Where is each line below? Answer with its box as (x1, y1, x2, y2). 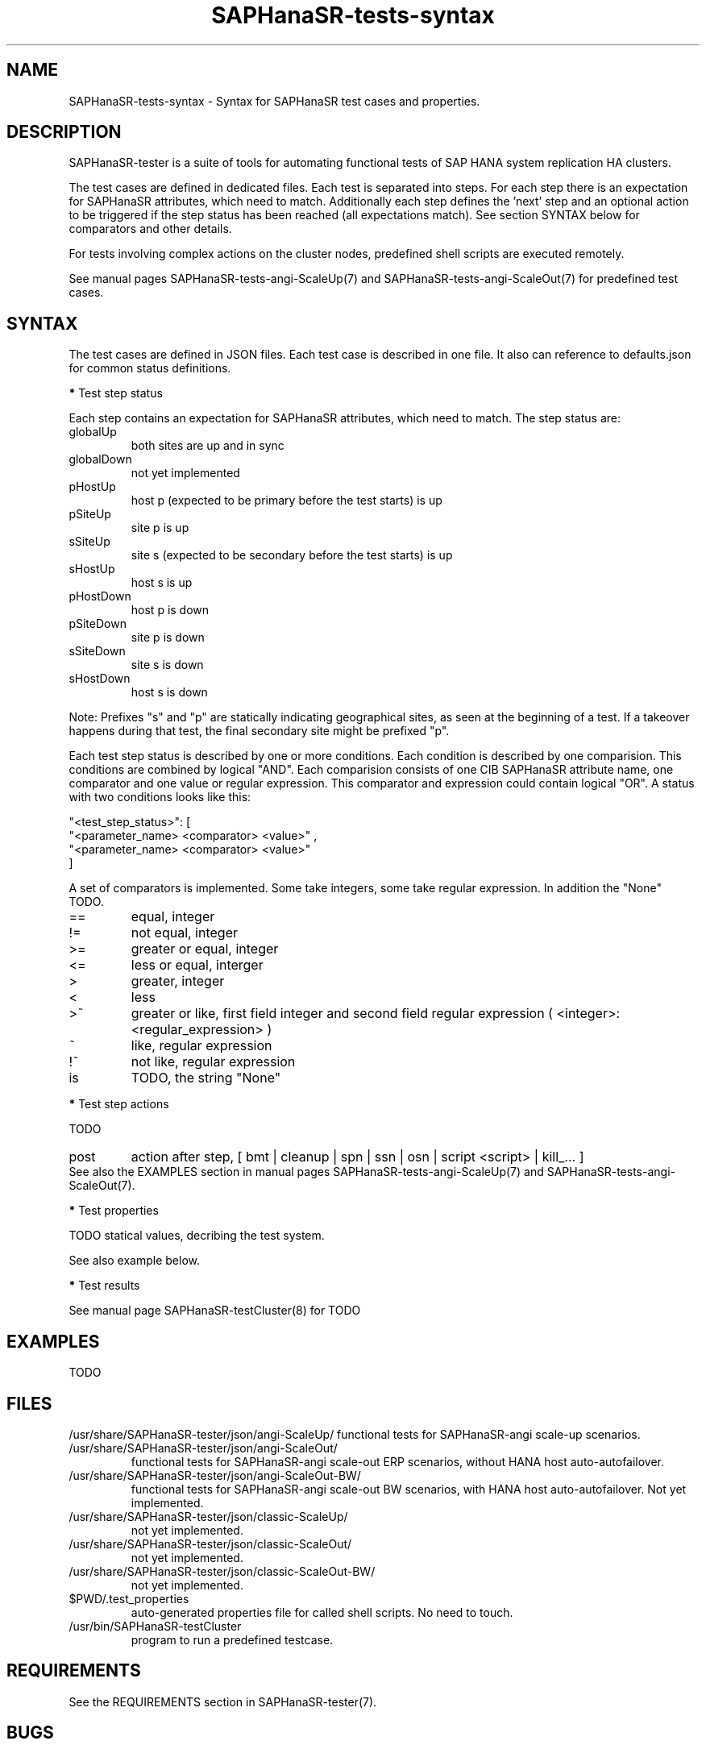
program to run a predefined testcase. (131, 1632, 334, 1647)
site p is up (131, 521, 189, 535)
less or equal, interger (131, 957, 264, 974)
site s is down (131, 658, 204, 672)
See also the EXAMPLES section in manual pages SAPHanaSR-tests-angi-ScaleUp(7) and (69, 1165, 544, 1179)
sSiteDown (69, 644, 126, 659)
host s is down (131, 685, 208, 700)
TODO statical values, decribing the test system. (69, 1228, 325, 1243)
